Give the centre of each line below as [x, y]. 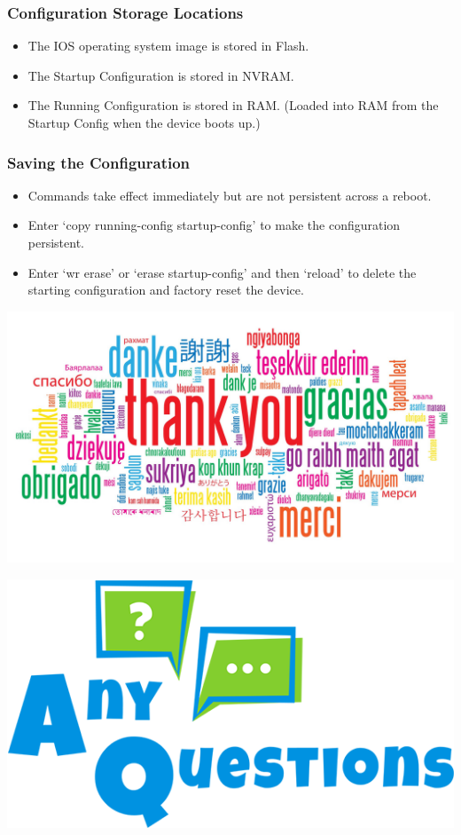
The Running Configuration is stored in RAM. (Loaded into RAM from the [233, 105]
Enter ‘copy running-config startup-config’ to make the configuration [214, 225]
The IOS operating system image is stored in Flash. [168, 46]
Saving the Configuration [99, 162]
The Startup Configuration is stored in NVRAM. [161, 75]
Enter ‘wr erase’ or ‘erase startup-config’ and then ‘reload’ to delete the [222, 272]
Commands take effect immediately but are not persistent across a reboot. [230, 195]
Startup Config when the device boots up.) [144, 122]
